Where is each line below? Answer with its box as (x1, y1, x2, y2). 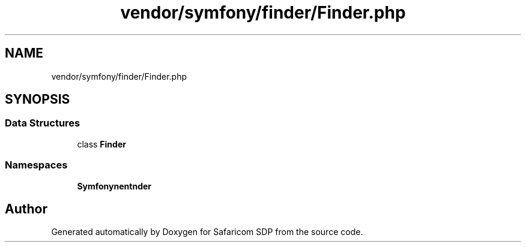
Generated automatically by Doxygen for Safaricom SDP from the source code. (51, 227, 363, 237)
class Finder (77, 138, 126, 149)
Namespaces (5, 159, 68, 171)
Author (5, 201, 47, 216)
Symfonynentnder (77, 180, 152, 191)
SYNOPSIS (5, 92, 70, 107)
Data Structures (5, 117, 80, 129)
